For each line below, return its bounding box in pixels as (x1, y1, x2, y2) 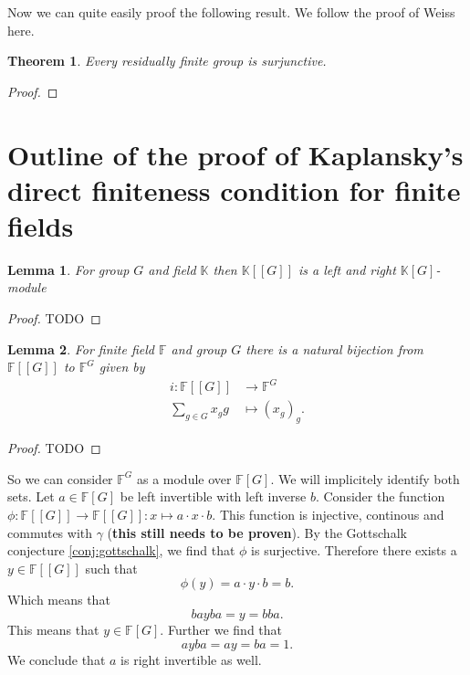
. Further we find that (160, 619, 283, 638)
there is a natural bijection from (245, 339, 423, 358)
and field (148, 259, 196, 279)
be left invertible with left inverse (120, 487, 307, 506)
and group (171, 339, 227, 358)
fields (7, 206, 74, 244)
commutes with (7, 522, 93, 542)
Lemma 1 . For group (7, 259, 130, 279)
